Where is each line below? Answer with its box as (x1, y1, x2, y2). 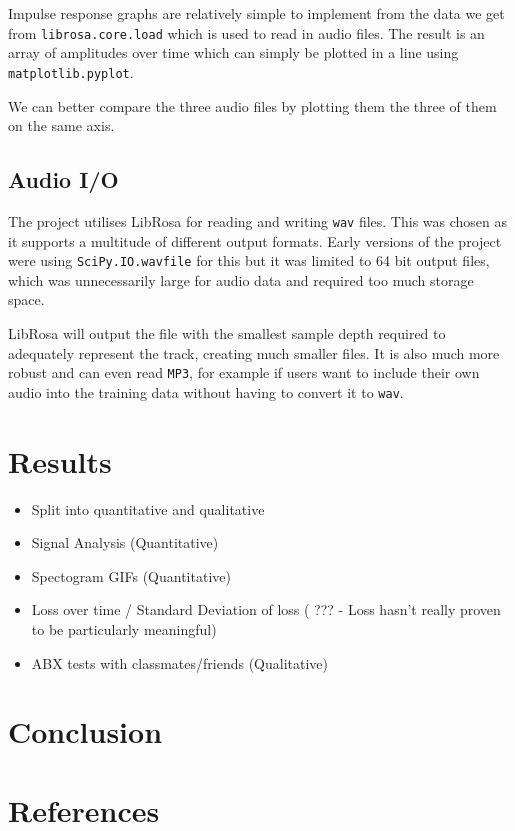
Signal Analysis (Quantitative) (31, 532, 219, 553)
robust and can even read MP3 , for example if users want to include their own (8, 362, 480, 383)
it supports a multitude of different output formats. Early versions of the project (8, 230, 502, 251)
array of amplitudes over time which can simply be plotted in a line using (8, 42, 459, 63)
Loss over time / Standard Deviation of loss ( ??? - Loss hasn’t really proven (31, 599, 501, 620)
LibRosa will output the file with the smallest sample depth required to (8, 322, 446, 343)
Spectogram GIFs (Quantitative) (31, 565, 231, 586)
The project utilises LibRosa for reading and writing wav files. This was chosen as (8, 210, 508, 231)
